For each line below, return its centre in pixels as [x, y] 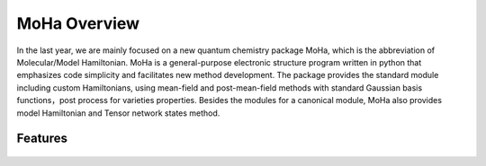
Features [42, 139]
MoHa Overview [78, 23]
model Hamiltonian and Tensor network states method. [118, 113]
